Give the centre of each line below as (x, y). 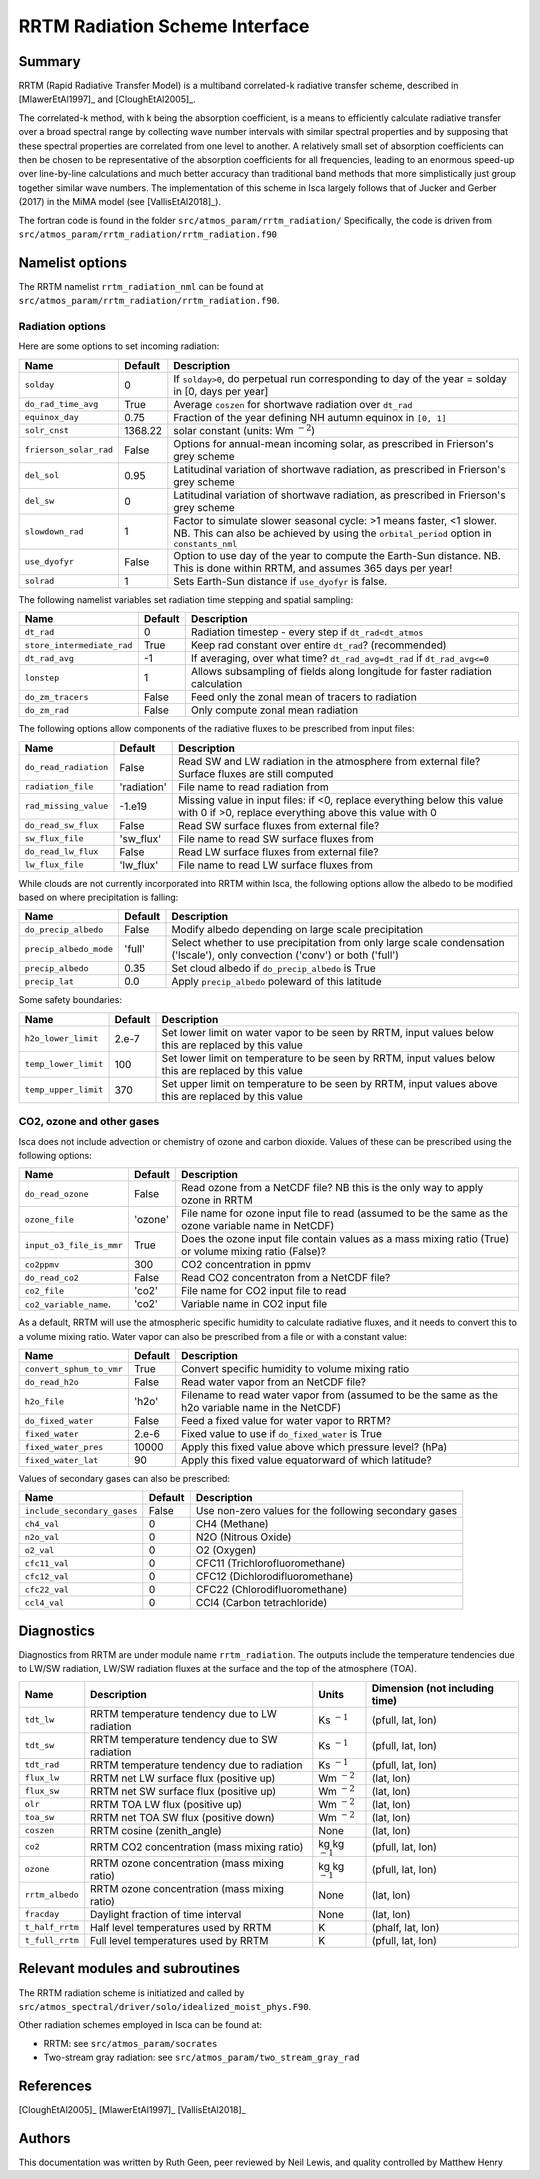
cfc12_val (47, 1576)
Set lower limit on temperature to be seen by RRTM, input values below (328, 1058)
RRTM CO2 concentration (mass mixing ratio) (197, 1847)
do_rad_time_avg (61, 404)
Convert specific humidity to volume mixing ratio (295, 1369)
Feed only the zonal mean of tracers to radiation (303, 697)
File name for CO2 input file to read (264, 1291)
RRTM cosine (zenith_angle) (156, 1830)
